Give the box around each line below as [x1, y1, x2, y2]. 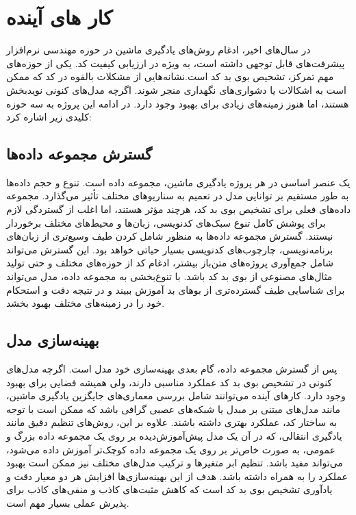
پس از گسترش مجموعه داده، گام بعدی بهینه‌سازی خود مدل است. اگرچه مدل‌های [6, 362, 338, 376]
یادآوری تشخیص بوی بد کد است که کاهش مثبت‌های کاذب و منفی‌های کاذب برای [6, 482, 333, 497]
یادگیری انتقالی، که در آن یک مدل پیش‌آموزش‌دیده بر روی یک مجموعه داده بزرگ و [6, 429, 342, 442]
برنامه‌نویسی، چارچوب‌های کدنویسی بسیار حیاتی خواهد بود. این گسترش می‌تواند [6, 242, 333, 256]
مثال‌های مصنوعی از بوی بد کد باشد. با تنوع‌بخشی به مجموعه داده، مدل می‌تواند [6, 269, 333, 284]
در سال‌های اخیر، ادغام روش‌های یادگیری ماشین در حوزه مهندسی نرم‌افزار [6, 42, 311, 57]
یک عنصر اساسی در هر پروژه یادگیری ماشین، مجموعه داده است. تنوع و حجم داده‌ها [6, 175, 351, 189]
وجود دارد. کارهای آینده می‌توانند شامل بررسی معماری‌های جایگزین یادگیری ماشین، [6, 388, 346, 403]
